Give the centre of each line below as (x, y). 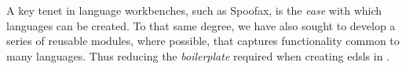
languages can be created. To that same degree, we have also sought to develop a (201, 25)
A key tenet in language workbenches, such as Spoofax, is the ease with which (194, 10)
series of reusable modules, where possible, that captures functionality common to (203, 41)
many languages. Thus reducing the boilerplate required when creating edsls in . (198, 55)
